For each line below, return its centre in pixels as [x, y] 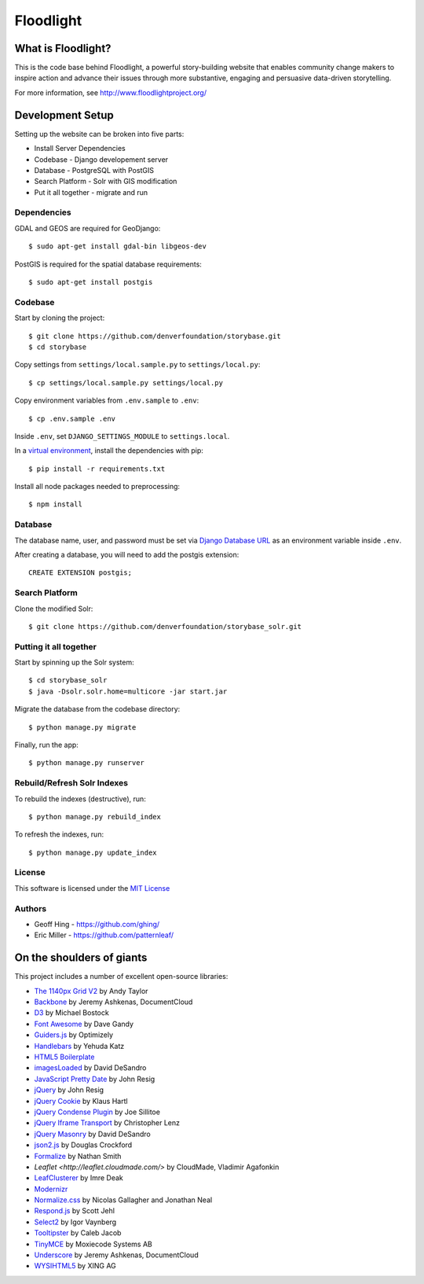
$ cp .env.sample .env [72, 418]
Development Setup [64, 115]
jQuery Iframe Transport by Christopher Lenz [107, 1123]
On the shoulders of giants [81, 958]
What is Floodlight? [63, 48]
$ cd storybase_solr [68, 681]
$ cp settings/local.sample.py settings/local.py [126, 383]
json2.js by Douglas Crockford [83, 1145]
